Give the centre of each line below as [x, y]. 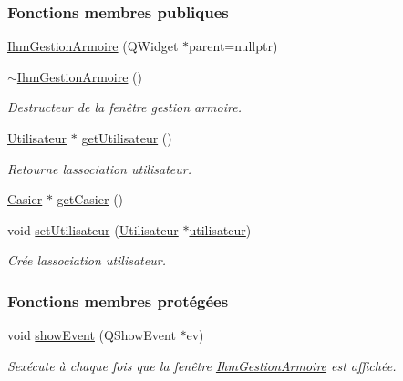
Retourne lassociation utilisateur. [100, 168]
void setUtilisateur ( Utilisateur [93, 229]
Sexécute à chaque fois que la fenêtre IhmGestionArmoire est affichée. [202, 365]
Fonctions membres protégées [118, 300]
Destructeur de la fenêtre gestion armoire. [124, 107]
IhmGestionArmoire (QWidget [93, 46]
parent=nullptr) [233, 46]
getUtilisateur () [127, 138]
